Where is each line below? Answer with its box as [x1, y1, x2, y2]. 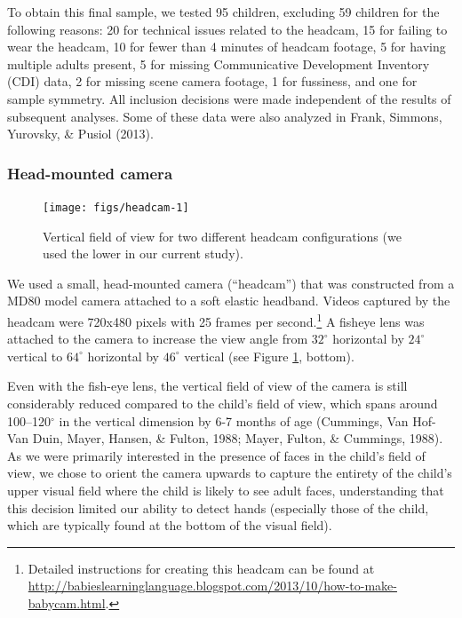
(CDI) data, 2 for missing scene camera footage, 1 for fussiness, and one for [7, 72, 418, 91]
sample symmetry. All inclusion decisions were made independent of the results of [7, 89, 451, 107]
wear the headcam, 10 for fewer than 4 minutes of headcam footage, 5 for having [7, 37, 446, 56]
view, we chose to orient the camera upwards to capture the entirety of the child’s [7, 463, 452, 482]
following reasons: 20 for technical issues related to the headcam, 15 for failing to [7, 20, 448, 38]
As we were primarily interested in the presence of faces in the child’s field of [7, 446, 426, 464]
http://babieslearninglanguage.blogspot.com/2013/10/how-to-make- [28, 576, 397, 595]
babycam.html [28, 593, 106, 612]
